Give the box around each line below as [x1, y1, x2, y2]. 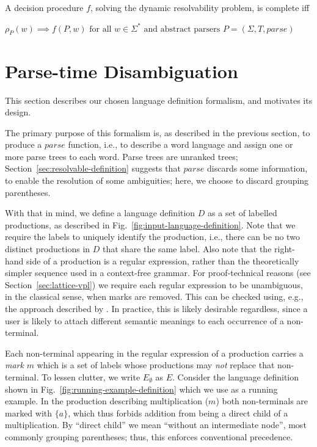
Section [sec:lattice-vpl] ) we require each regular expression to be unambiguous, [5, 278, 303, 291]
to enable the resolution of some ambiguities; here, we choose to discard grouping [5, 174, 309, 187]
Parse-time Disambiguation [5, 58, 238, 83]
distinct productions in [5, 242, 90, 255]
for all [89, 24, 112, 34]
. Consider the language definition [172, 370, 299, 383]
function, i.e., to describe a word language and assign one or [68, 138, 293, 151]
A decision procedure [5, 1, 84, 13]
